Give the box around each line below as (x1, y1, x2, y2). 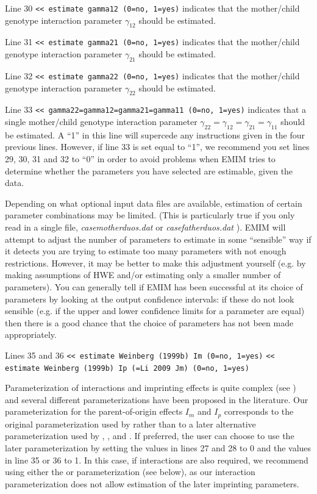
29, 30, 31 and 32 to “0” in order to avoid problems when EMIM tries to (5, 152, 276, 165)
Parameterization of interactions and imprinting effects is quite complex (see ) (5, 381, 296, 394)
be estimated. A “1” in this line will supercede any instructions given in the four (5, 128, 305, 141)
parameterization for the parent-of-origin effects (5, 405, 183, 418)
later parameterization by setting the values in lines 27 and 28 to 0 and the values (5, 442, 312, 454)
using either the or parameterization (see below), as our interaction (5, 465, 255, 478)
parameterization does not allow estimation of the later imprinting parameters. (5, 477, 299, 490)
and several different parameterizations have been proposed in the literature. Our (5, 393, 308, 406)
